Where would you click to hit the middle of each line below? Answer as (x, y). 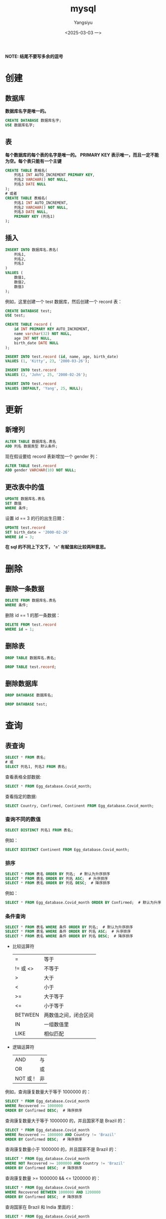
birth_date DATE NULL (36, 343)
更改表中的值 (25, 487)
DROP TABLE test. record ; (31, 667)
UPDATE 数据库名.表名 (25, 499)
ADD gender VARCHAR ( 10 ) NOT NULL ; (41, 470)
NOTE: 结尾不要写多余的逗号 (34, 56)
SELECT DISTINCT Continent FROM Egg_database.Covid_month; (67, 849)
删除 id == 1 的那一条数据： (33, 615)
